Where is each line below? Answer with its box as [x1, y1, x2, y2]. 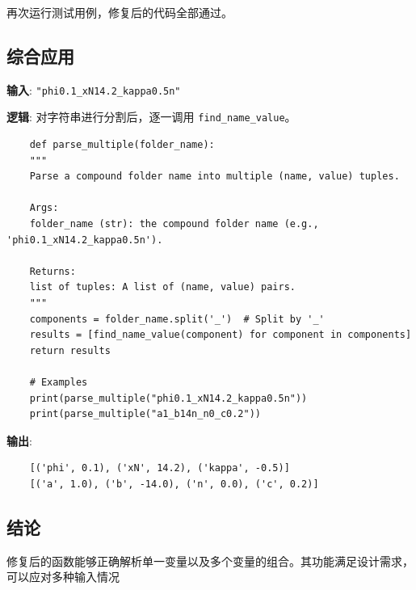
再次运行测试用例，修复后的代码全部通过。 [6, 4, 233, 20]
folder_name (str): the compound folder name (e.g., [29, 218, 319, 230]
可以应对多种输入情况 [6, 568, 120, 585]
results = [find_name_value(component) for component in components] [29, 329, 412, 341]
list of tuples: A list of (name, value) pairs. [29, 281, 296, 293]
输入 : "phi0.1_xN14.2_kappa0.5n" [6, 81, 181, 98]
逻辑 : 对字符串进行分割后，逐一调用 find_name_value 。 [6, 108, 296, 125]
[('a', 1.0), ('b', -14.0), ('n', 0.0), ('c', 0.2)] [29, 478, 319, 490]
